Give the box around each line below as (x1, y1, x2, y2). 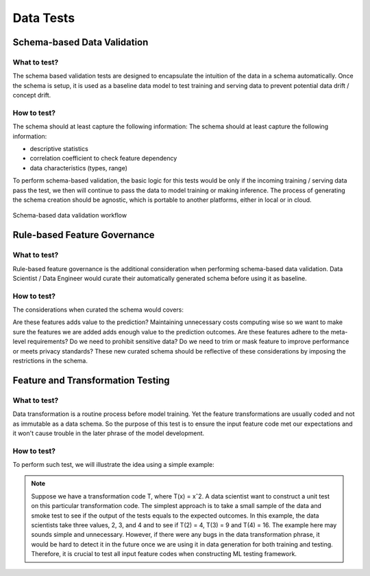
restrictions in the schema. (12, 357, 88, 365)
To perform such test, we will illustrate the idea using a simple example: (12, 461, 215, 469)
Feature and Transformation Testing (12, 374, 171, 386)
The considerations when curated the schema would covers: (12, 306, 184, 314)
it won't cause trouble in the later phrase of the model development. (12, 429, 205, 437)
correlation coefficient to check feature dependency (29, 154, 177, 163)
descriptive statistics (29, 145, 88, 153)
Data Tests (12, 10, 75, 25)
